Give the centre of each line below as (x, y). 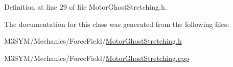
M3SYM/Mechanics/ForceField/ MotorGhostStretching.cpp (97, 58)
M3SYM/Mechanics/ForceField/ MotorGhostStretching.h (93, 41)
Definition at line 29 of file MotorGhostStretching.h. (86, 7)
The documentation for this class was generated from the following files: (117, 24)
